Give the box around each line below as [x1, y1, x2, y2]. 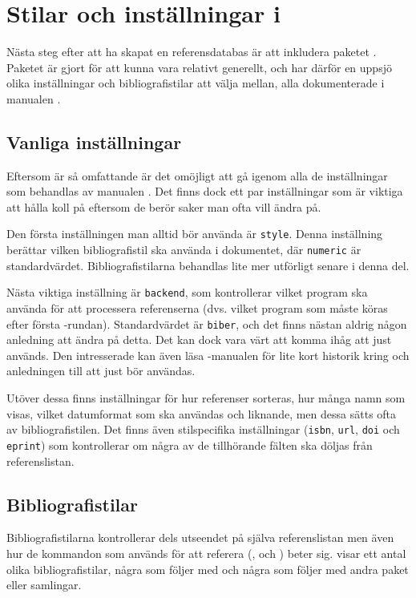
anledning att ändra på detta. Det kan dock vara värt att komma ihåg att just [6, 331, 392, 348]
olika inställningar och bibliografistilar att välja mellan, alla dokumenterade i [6, 75, 385, 91]
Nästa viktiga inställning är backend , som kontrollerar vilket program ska [6, 284, 368, 301]
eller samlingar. [6, 576, 82, 593]
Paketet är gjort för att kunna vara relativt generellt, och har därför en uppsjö [6, 59, 392, 75]
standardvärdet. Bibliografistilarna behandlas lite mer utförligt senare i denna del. [6, 257, 410, 273]
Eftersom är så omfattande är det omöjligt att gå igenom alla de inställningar [6, 167, 388, 184]
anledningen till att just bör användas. [6, 362, 196, 379]
